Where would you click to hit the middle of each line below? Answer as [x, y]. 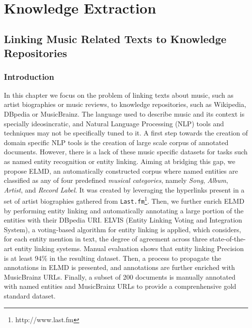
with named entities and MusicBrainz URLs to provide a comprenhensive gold [120, 286]
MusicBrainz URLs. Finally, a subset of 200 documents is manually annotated [120, 276]
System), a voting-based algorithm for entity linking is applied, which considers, [123, 229]
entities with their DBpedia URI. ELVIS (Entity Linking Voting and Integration [123, 220]
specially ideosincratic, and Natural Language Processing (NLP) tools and [114, 123]
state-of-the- [228, 239]
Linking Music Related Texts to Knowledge [115, 38]
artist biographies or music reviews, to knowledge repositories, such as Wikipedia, [125, 104]
